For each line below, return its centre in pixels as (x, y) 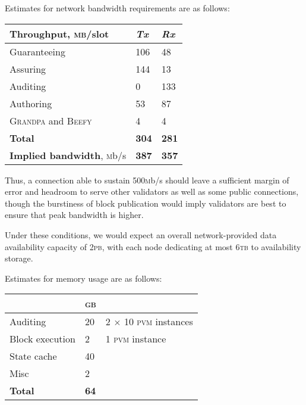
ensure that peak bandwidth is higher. (74, 215)
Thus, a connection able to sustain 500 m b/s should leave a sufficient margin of (147, 180)
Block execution (42, 339)
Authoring (31, 103)
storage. (19, 258)
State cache (33, 356)
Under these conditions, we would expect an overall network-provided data (141, 234)
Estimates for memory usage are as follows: (83, 278)
